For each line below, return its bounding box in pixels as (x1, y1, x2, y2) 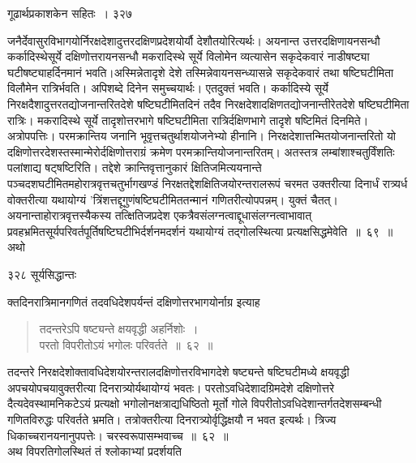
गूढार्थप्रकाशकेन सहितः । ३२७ (7, 5, 132, 21)
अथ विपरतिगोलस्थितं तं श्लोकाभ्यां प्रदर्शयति (7, 443, 182, 460)
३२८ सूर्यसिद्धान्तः (7, 265, 77, 282)
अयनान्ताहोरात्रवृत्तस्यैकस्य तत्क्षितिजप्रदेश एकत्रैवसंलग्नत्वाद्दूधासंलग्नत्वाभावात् (7, 207, 312, 224)
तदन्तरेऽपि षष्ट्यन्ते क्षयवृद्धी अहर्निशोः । (39, 320, 199, 337)
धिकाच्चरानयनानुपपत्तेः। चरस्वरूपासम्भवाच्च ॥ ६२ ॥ (7, 427, 229, 444)
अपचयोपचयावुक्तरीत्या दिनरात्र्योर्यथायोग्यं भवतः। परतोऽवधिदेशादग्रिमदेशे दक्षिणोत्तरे (7, 379, 335, 396)
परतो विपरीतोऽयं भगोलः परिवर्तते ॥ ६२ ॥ (39, 336, 213, 353)
